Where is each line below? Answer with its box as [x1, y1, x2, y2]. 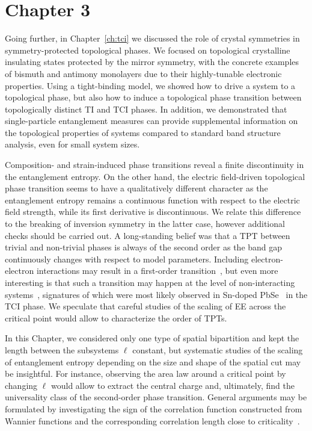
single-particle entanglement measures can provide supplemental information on [5, 114, 298, 127]
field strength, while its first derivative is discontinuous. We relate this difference [5, 205, 301, 218]
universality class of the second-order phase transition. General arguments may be [5, 391, 307, 403]
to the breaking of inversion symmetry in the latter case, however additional [5, 217, 285, 230]
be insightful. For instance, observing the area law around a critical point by [5, 367, 286, 380]
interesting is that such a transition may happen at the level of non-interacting [5, 276, 295, 288]
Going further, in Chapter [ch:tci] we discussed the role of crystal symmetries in [5, 32, 300, 45]
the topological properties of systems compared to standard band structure [5, 126, 281, 138]
